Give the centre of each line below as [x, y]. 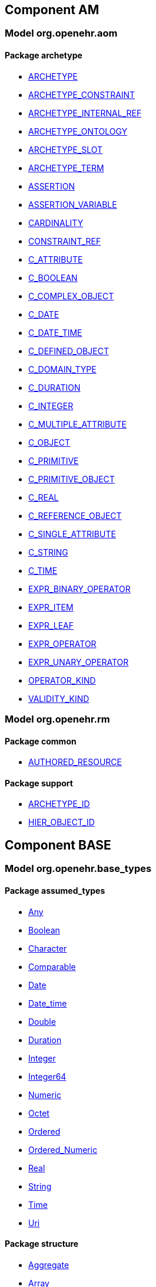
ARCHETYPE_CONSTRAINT [82, 94]
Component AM [52, 10]
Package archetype [44, 55]
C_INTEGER [51, 406]
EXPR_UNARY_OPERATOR [79, 662]
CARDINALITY [56, 223]
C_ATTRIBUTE [56, 259]
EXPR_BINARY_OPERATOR [79, 589]
